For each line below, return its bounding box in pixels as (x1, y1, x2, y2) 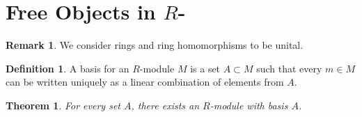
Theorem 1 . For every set (6, 97, 120, 112)
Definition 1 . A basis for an (6, 61, 129, 75)
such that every (256, 61, 322, 75)
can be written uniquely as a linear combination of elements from (6, 75, 284, 89)
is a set (190, 61, 221, 75)
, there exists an (131, 97, 200, 112)
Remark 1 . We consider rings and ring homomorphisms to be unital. (6, 38, 304, 52)
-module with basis (210, 97, 288, 112)
